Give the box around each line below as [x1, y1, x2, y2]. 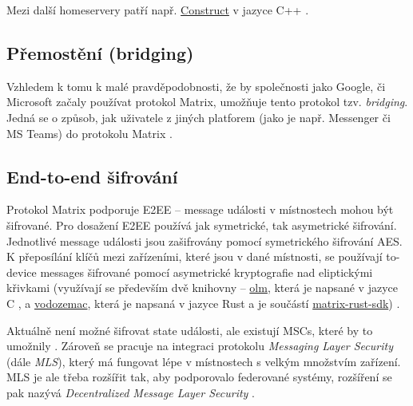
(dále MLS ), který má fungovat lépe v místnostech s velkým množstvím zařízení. [6, 353, 401, 369]
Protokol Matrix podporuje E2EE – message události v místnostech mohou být [6, 201, 394, 218]
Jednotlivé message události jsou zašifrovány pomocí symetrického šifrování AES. [6, 232, 403, 249]
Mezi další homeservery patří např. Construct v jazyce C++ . [6, 2, 309, 18]
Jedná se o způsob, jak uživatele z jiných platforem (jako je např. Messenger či [6, 108, 391, 125]
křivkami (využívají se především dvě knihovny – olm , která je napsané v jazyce [6, 279, 398, 296]
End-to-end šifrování [6, 164, 178, 188]
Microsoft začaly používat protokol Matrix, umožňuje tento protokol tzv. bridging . [6, 93, 408, 110]
